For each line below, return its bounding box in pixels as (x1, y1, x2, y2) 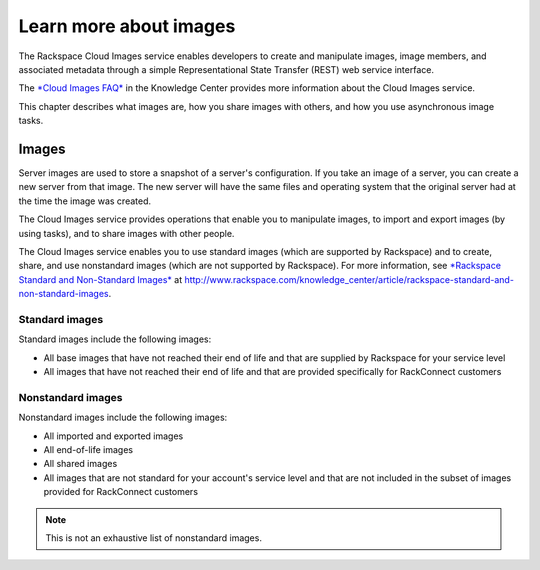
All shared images (43, 458, 118, 470)
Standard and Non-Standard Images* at (18, 273, 183, 285)
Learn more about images (18, 15, 236, 37)
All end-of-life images (43, 443, 134, 455)
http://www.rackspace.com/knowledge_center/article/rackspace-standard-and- (184, 273, 515, 285)
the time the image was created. (18, 195, 152, 207)
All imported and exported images (43, 430, 184, 442)
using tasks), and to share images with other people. (18, 227, 235, 239)
